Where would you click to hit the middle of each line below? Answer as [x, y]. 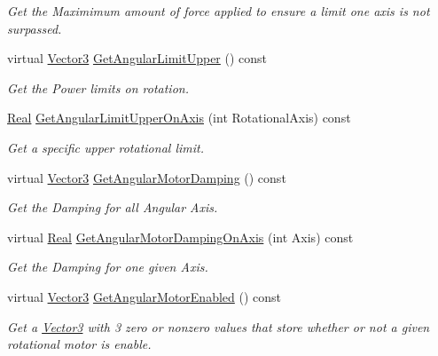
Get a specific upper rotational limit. [106, 147]
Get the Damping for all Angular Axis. [113, 207]
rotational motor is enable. [79, 344]
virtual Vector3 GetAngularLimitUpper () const [137, 58]
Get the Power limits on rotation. [98, 87]
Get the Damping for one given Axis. [108, 267]
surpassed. [35, 28]
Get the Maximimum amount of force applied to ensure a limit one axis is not [219, 11]
